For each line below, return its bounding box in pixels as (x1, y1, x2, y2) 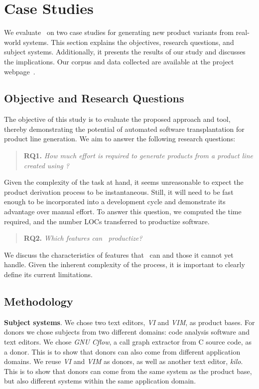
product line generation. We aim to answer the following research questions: (4, 133, 236, 144)
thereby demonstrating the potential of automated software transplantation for (4, 123, 245, 134)
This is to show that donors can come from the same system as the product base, (4, 366, 252, 376)
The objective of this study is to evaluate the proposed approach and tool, (4, 114, 231, 124)
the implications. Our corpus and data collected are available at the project (4, 56, 234, 66)
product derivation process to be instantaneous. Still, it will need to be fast (4, 186, 234, 197)
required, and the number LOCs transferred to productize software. (4, 216, 210, 226)
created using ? (23, 160, 69, 170)
